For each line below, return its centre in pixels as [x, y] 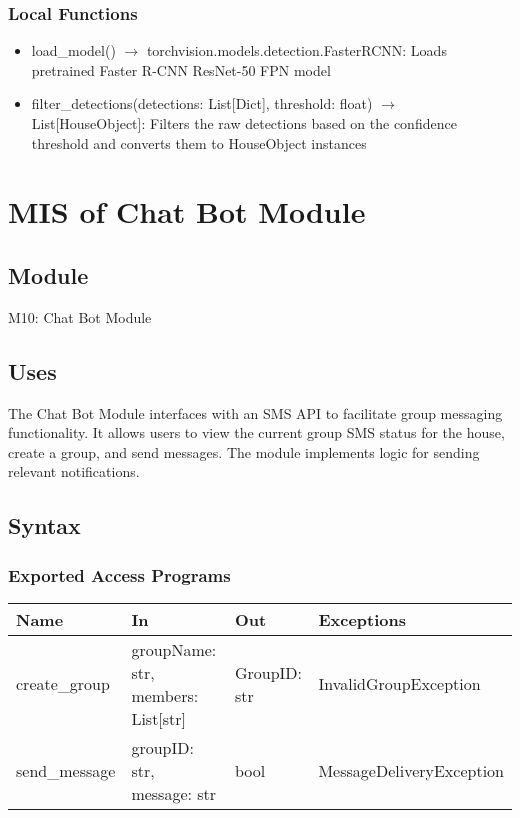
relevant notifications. [74, 471]
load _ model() [73, 50]
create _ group [63, 684]
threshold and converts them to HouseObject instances [199, 142]
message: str [174, 793]
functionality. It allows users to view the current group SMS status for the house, [256, 432]
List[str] [159, 718]
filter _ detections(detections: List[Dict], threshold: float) [202, 103]
